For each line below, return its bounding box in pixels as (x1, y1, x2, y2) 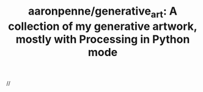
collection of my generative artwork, (8, 19, 197, 33)
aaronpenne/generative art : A (28, 4, 178, 20)
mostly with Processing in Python (15, 32, 190, 46)
